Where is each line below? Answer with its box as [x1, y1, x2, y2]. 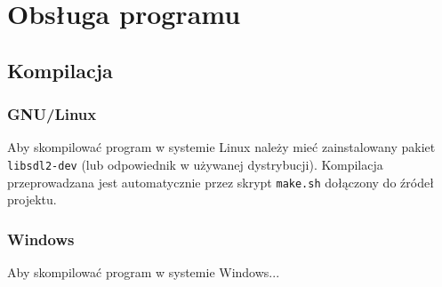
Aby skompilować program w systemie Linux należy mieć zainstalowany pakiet [7, 138, 436, 156]
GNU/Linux [7, 103, 97, 125]
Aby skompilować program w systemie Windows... [7, 263, 280, 282]
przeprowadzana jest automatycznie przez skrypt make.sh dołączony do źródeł [7, 172, 434, 191]
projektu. [7, 190, 57, 209]
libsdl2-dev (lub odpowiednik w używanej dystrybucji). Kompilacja [7, 155, 383, 173]
